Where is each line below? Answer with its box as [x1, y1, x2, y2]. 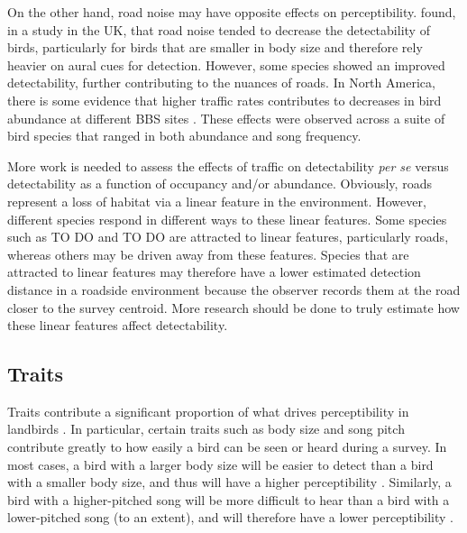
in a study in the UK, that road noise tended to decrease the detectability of [7, 20, 430, 39]
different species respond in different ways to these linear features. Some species [7, 209, 447, 228]
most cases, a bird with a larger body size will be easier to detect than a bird [7, 455, 434, 473]
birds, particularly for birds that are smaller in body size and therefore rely [7, 38, 423, 57]
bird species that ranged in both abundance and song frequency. [7, 126, 362, 145]
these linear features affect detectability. [7, 316, 228, 335]
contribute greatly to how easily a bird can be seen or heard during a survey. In [7, 437, 447, 456]
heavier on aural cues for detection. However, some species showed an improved [7, 55, 445, 74]
